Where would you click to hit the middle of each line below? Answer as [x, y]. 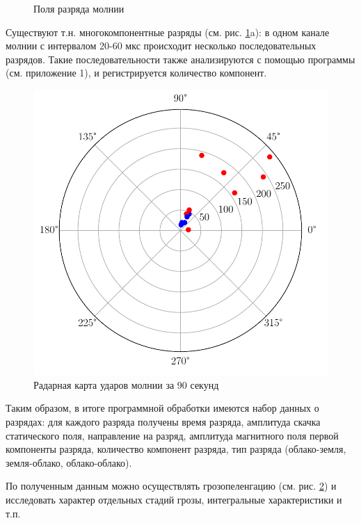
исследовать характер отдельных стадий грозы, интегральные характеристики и [174, 499]
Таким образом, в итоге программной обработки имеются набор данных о [162, 408]
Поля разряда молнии [79, 8]
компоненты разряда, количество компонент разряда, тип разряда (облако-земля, [176, 449]
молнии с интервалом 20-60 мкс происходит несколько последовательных [161, 46]
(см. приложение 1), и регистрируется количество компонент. [136, 73]
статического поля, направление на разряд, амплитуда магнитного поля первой [172, 435]
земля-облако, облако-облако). [69, 462]
